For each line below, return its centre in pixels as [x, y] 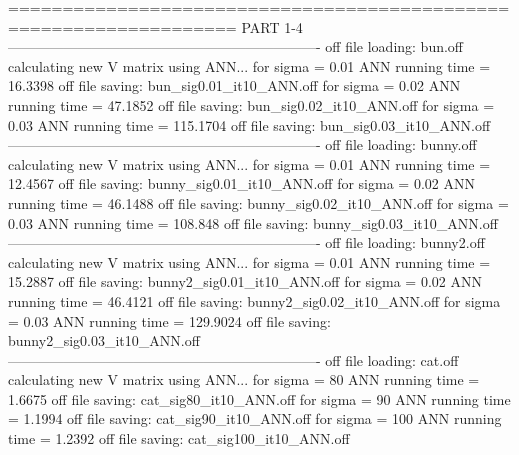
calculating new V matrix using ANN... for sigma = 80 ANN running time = [244, 379]
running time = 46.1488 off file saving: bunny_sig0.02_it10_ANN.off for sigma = [258, 202]
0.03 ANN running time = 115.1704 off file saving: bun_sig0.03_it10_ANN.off [249, 124]
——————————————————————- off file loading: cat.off [233, 359]
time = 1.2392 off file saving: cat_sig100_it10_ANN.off [179, 438]
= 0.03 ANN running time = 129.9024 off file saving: [169, 320]
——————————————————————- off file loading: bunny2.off [246, 242]
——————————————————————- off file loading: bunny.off [242, 144]
